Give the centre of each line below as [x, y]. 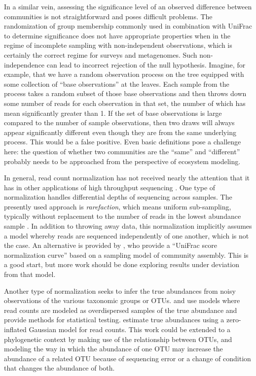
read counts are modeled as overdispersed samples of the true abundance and [121, 310]
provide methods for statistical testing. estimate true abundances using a [114, 320]
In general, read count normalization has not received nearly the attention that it [127, 178]
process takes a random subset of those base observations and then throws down [125, 93]
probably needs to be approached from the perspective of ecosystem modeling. [122, 161]
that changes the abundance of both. [59, 368]
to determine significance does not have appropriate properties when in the [117, 35]
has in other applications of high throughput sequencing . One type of [110, 187]
